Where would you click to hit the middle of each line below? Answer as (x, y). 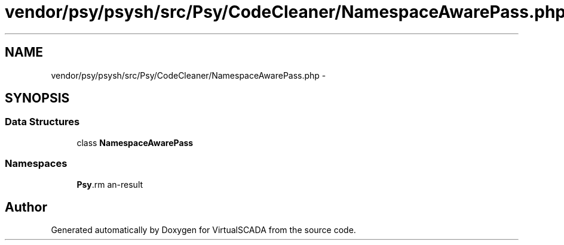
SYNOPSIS (37, 98)
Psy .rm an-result (110, 184)
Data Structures (42, 122)
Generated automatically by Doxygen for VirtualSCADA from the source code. (203, 230)
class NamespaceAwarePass (135, 142)
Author (26, 207)
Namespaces (36, 164)
